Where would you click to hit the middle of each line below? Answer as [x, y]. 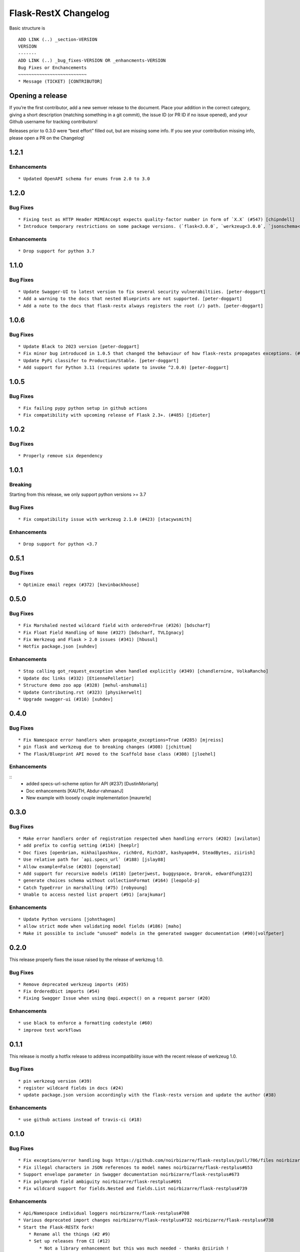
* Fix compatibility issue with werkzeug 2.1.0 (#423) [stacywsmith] [105, 519]
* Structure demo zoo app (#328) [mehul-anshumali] [83, 685]
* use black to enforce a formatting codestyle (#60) [85, 1023]
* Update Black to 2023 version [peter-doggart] [79, 346]
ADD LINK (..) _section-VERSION [58, 39]
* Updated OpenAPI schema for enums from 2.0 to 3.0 [84, 179]
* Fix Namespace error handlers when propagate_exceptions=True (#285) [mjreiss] [121, 740]
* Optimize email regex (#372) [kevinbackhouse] [79, 585]
